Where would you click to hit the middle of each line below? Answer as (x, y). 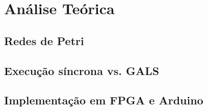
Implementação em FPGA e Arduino (104, 100)
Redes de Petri (44, 40)
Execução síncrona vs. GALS (82, 70)
